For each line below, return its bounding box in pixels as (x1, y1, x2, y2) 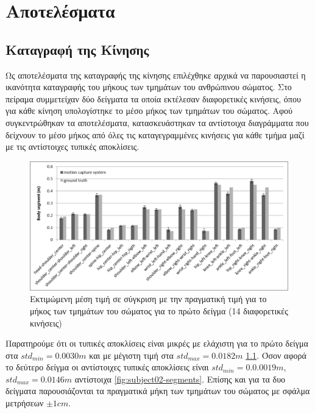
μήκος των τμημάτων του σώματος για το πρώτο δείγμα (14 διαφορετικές (30, 304, 288, 317)
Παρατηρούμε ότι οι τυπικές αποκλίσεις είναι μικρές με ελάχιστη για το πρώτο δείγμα (5, 337, 308, 350)
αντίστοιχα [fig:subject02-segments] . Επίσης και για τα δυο (74, 372, 286, 385)
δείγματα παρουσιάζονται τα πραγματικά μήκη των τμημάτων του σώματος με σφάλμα (5, 384, 310, 397)
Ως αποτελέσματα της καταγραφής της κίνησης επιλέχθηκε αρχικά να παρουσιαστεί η (5, 68, 306, 81)
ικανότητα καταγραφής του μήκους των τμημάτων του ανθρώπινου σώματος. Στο (5, 80, 292, 93)
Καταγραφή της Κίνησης (5, 40, 149, 58)
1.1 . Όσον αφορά (246, 348, 306, 361)
